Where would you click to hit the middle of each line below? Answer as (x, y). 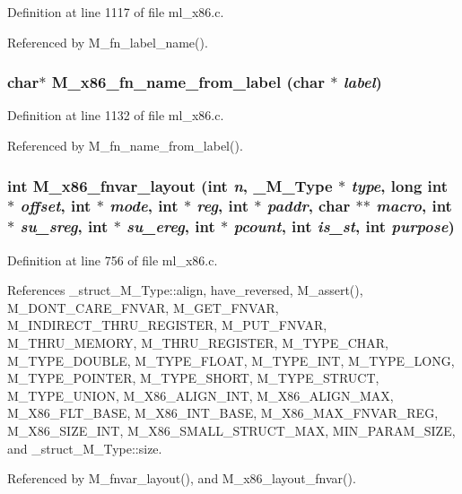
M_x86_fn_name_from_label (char (188, 82)
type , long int (400, 185)
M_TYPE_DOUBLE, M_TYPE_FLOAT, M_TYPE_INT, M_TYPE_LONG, (231, 360)
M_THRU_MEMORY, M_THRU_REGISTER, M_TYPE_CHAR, (198, 343)
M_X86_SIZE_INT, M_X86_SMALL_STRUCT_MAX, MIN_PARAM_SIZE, (231, 430)
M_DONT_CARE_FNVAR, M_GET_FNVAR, (143, 307)
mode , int (144, 206)
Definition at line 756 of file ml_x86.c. (113, 260)
